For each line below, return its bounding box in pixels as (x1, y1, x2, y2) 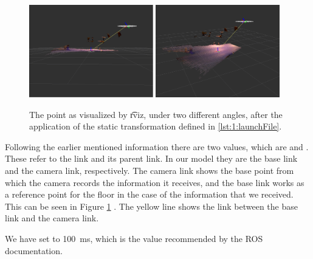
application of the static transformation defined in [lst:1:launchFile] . (29, 120, 282, 133)
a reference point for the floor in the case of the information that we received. (5, 188, 294, 201)
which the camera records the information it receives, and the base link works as (5, 176, 304, 188)
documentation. (5, 244, 63, 257)
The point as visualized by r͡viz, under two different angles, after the (29, 108, 283, 120)
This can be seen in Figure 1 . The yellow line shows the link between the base (5, 199, 298, 212)
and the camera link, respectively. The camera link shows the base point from (5, 164, 294, 176)
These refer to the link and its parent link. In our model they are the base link (5, 152, 298, 165)
